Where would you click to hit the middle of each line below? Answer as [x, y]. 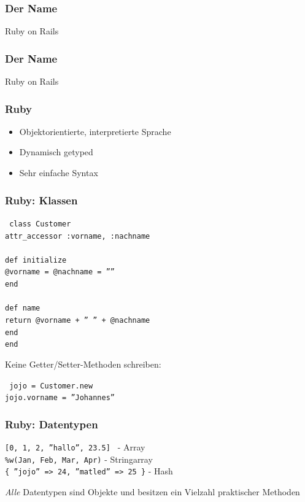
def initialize [36, 260]
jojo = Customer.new [51, 386]
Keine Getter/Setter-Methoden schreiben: [83, 364]
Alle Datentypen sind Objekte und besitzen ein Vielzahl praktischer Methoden [152, 492]
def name [23, 308]
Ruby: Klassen [41, 200]
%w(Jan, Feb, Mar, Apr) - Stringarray [79, 459]
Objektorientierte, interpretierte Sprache [95, 131]
